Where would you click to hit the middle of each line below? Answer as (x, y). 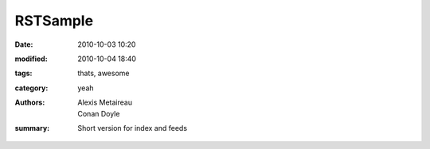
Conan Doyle (99, 113)
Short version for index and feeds (132, 128)
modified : (31, 59)
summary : (32, 128)
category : (31, 88)
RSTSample (54, 21)
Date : (24, 44)
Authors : (30, 102)
